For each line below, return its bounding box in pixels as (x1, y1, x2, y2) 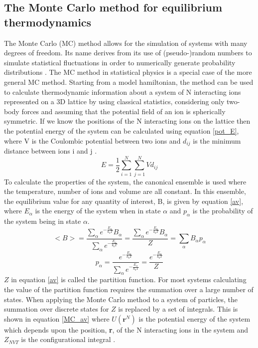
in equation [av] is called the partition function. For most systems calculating (11, 274, 247, 285)
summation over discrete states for (4, 304, 109, 314)
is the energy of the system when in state (35, 205, 161, 216)
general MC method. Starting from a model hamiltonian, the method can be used (4, 76, 254, 87)
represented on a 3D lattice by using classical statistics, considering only (4, 96, 225, 107)
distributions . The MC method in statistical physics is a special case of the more (4, 67, 252, 77)
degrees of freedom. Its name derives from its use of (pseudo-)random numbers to (4, 47, 252, 58)
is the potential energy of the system (138, 313, 251, 324)
